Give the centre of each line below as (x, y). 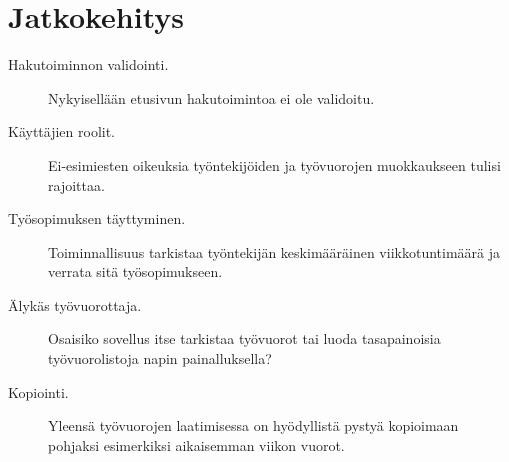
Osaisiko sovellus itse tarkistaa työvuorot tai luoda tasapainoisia (244, 338)
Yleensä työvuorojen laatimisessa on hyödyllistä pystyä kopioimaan (253, 425)
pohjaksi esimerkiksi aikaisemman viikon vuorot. (196, 444)
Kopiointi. (38, 391)
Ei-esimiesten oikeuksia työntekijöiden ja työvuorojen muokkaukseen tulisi (274, 164)
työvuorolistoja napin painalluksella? (160, 358)
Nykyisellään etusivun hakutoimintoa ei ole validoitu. (211, 97)
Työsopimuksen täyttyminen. (97, 218)
